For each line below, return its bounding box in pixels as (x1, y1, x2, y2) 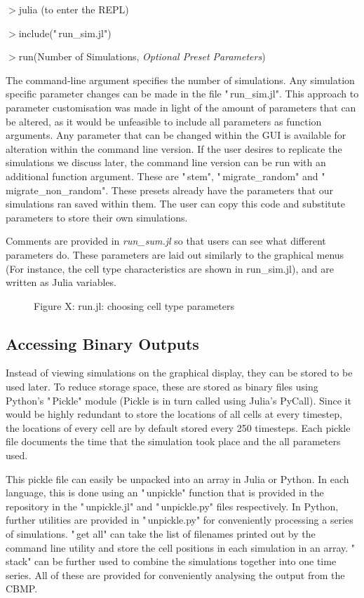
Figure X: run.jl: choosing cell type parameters (34, 298, 234, 313)
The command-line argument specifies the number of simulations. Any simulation (6, 72, 355, 87)
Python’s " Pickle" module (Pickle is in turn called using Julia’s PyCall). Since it (6, 393, 351, 407)
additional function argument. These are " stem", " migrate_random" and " (6, 168, 325, 183)
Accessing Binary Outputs (6, 332, 199, 354)
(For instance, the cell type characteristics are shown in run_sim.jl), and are (6, 261, 334, 276)
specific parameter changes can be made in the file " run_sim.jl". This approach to (6, 86, 359, 101)
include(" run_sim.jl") (18, 25, 112, 40)
